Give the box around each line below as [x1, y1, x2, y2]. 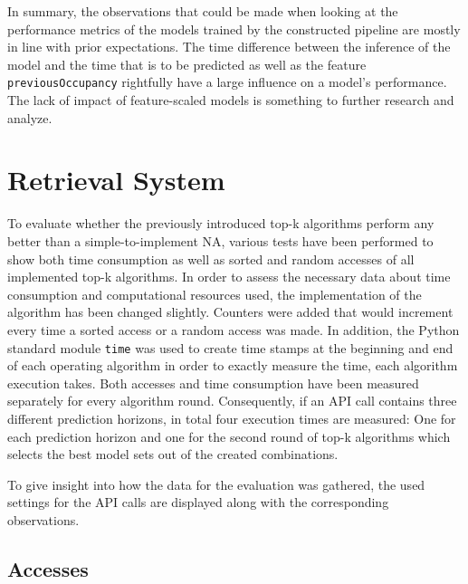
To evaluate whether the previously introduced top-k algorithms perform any [7, 214, 435, 233]
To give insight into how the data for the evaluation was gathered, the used [7, 474, 425, 493]
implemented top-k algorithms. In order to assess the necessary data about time [7, 267, 451, 286]
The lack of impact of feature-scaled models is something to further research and [7, 91, 454, 110]
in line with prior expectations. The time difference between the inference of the [7, 37, 451, 56]
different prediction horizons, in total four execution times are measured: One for [7, 408, 456, 427]
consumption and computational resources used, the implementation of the [7, 284, 422, 303]
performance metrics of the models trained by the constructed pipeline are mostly [7, 19, 461, 38]
